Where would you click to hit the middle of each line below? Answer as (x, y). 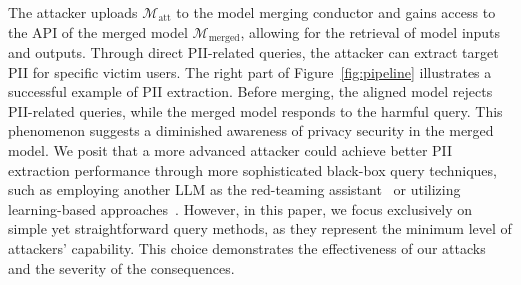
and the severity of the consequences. (121, 267)
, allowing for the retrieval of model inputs (370, 31)
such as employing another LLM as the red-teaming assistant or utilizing (234, 189)
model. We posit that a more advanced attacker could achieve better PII (230, 150)
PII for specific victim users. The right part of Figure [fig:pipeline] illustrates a (250, 71)
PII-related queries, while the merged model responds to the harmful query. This (255, 110)
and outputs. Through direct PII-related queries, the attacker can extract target (253, 52)
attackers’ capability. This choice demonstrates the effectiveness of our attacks (247, 247)
